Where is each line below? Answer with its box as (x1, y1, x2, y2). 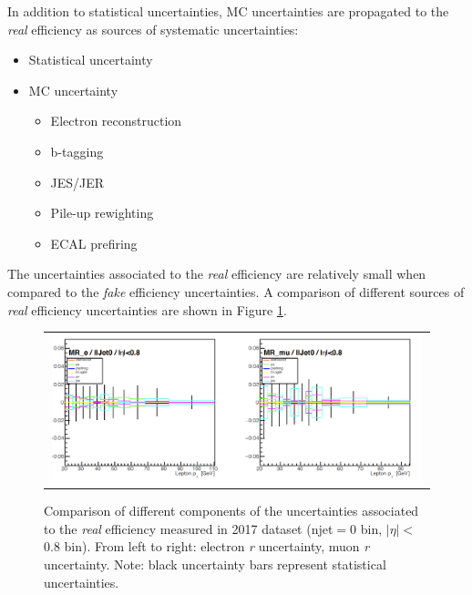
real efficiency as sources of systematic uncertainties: (7, 19, 299, 38)
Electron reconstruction (50, 111, 182, 130)
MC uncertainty (28, 80, 118, 99)
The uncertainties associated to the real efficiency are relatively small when (7, 264, 426, 283)
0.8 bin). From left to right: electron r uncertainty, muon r (44, 537, 370, 556)
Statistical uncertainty (28, 50, 153, 69)
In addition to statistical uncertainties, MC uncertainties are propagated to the (7, 2, 449, 20)
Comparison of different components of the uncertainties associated (44, 501, 419, 520)
